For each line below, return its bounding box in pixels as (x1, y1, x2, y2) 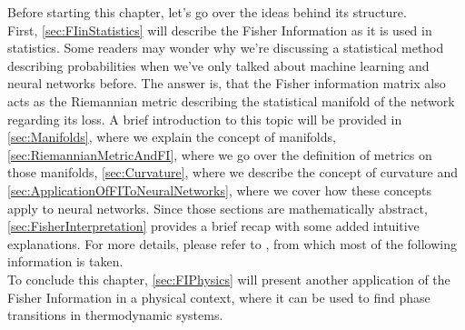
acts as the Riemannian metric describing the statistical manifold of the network (7, 91, 455, 110)
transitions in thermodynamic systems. (7, 305, 223, 325)
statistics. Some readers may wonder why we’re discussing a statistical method (7, 38, 444, 57)
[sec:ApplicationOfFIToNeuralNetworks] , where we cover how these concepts (7, 180, 431, 199)
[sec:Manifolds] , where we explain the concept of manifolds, (7, 127, 336, 146)
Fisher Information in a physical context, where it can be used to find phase (7, 287, 430, 306)
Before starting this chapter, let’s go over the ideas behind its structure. (7, 3, 407, 21)
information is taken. (7, 252, 124, 271)
